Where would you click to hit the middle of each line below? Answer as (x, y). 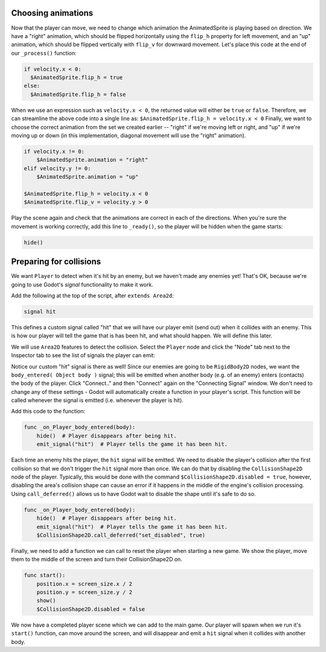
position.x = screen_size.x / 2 (85, 584)
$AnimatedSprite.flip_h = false (78, 94)
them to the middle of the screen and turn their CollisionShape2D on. (97, 560)
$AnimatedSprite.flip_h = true (77, 78)
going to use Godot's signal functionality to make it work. (82, 285)
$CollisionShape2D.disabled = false (91, 609)
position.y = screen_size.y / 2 (85, 592)
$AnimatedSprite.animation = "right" (92, 160)
